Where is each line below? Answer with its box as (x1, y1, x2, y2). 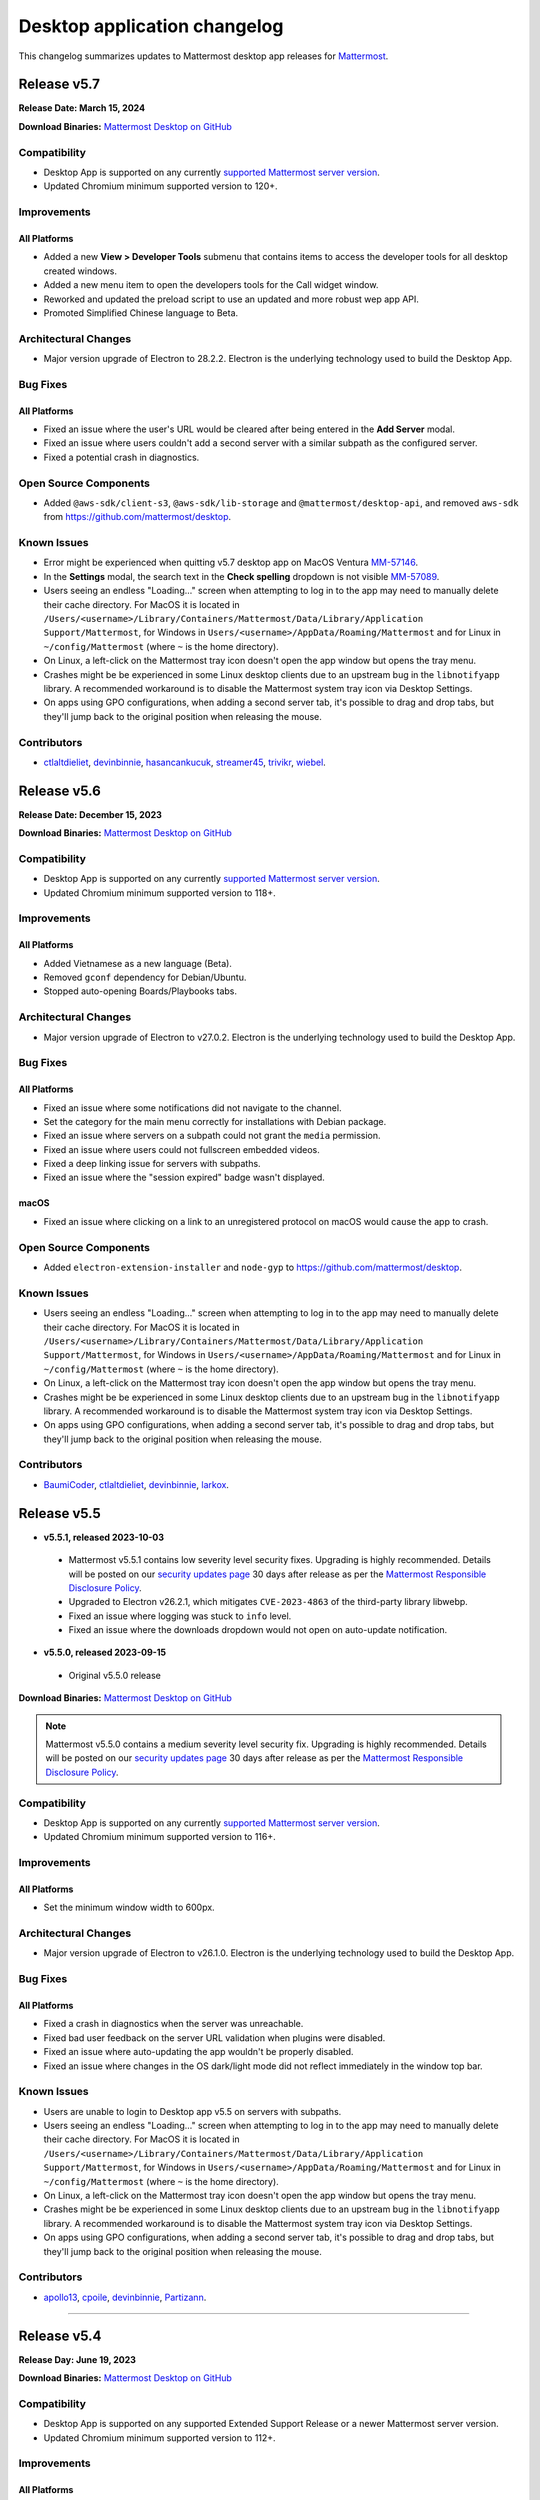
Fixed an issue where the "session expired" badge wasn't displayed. (43, 1171, 325, 1184)
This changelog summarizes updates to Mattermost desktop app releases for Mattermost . (18, 50, 389, 62)
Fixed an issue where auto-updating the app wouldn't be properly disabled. (43, 2046, 354, 2058)
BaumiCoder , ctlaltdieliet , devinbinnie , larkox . (43, 1478, 230, 1490)
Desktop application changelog (18, 15, 284, 37)
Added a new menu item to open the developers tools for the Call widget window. (43, 279, 379, 291)
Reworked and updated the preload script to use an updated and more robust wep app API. (43, 293, 420, 305)
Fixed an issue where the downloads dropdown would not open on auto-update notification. (68, 1624, 448, 1636)
